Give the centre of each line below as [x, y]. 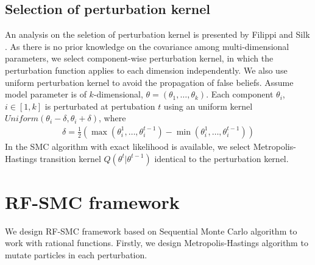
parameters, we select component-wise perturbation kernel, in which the [139, 58]
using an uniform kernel [208, 106]
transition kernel [70, 158]
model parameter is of [46, 94]
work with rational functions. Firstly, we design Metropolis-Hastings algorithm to [157, 243]
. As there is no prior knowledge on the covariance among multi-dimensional [147, 46]
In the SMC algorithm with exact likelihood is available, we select [128, 146]
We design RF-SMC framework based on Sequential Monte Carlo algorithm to [151, 231]
